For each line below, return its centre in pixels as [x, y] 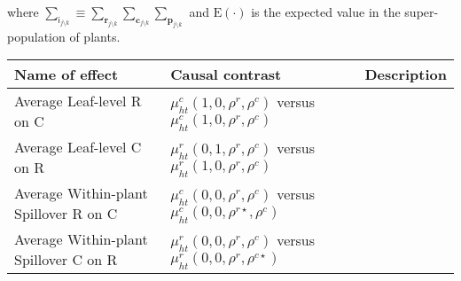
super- [422, 12]
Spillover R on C [66, 214]
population [36, 36]
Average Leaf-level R [78, 101]
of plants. [95, 36]
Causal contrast [226, 74]
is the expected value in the [326, 12]
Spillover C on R [66, 260]
